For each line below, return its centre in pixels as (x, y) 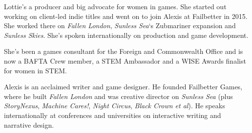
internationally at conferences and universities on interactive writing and (113, 115)
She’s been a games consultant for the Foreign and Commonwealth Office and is (124, 51)
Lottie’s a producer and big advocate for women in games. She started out (115, 6)
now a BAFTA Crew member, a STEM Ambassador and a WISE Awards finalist (125, 60)
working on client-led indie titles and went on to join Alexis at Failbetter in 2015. (126, 16)
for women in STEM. (35, 70)
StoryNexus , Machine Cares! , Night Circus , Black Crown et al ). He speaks (115, 106)
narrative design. (29, 125)
